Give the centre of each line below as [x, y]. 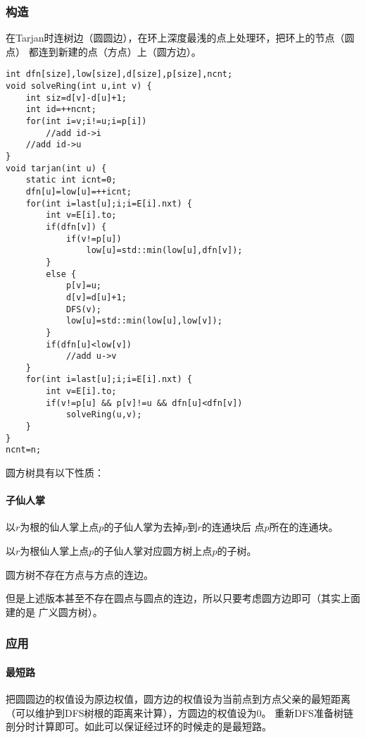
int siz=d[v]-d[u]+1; [76, 98]
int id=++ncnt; [61, 110]
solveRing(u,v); [104, 415]
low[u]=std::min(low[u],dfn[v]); [164, 251]
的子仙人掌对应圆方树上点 [153, 551]
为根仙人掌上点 [55, 551]
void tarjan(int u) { [56, 168]
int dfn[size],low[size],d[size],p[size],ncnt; [119, 74]
